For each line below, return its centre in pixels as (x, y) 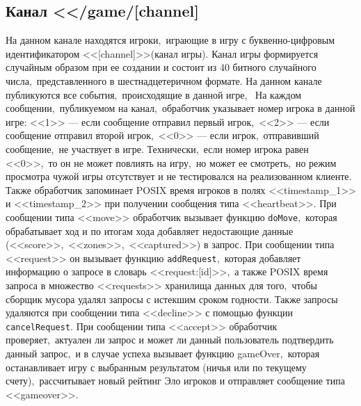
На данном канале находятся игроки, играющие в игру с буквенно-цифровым (170, 40)
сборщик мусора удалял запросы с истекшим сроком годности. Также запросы (172, 299)
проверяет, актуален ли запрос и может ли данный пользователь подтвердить (170, 340)
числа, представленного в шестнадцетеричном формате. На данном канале (164, 80)
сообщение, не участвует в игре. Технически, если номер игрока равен (157, 148)
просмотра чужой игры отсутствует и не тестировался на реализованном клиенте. (179, 176)
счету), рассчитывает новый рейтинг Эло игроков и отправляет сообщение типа (175, 381)
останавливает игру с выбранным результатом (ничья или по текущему (156, 367)
